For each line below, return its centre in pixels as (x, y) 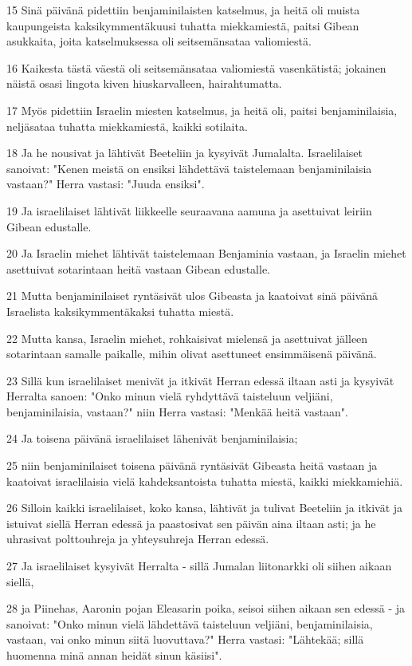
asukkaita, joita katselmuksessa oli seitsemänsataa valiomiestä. (159, 41)
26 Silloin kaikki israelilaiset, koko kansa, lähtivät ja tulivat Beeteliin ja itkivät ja (205, 508)
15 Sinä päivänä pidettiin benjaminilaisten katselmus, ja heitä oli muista (183, 10)
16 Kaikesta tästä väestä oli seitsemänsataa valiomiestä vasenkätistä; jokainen (196, 67)
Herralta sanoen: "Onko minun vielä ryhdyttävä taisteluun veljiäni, (170, 396)
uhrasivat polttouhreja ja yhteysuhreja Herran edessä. (138, 539)
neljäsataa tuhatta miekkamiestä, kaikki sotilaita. (127, 126)
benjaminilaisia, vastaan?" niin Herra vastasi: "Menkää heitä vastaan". (177, 411)
